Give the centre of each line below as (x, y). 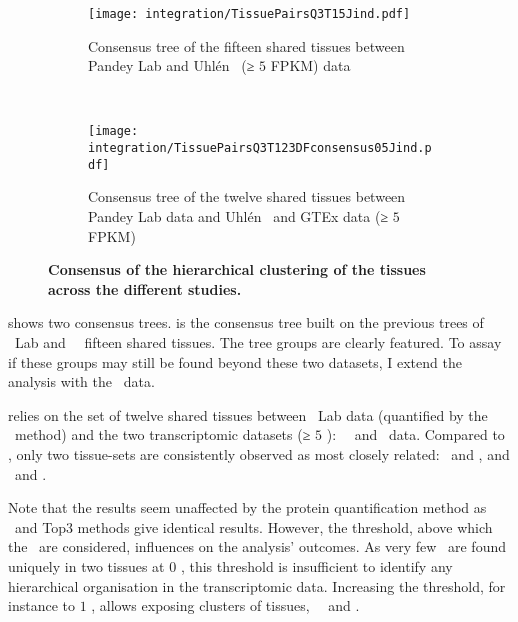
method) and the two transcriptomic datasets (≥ (162, 434)
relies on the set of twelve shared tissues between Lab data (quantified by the (248, 414)
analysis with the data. (81, 381)
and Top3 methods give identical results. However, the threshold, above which (253, 526)
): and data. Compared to (415, 434)
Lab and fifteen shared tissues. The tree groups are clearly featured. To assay (258, 341)
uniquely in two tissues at (86, 565)
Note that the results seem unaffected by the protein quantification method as (247, 507)
